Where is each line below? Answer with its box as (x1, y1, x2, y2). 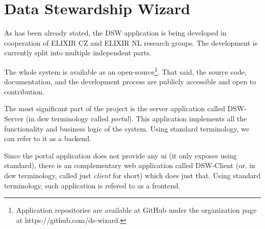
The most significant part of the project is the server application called (4, 103, 225, 114)
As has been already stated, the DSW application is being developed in (4, 27, 227, 38)
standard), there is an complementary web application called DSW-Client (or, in (4, 160, 255, 171)
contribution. (4, 86, 45, 96)
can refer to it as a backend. (4, 133, 92, 144)
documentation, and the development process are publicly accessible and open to (4, 76, 256, 87)
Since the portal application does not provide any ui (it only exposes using (4, 150, 237, 160)
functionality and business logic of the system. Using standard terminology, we (4, 123, 249, 134)
